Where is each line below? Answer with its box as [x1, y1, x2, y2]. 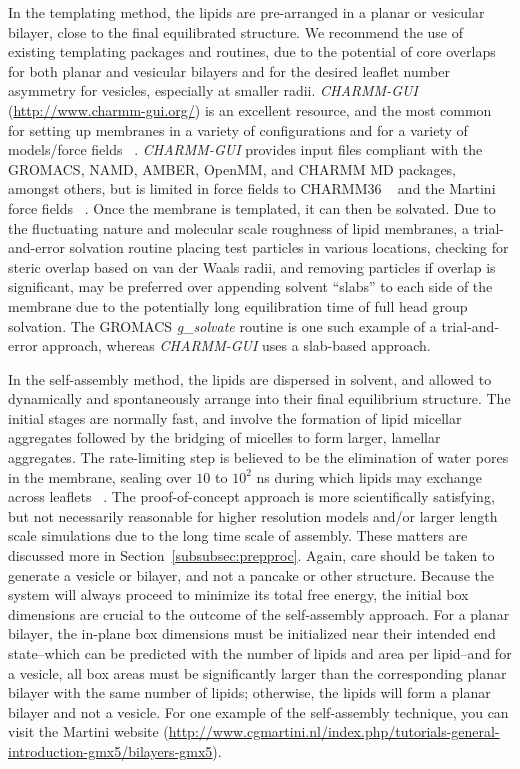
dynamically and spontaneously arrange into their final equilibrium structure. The [8, 388, 511, 409]
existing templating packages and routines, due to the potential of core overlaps [8, 41, 496, 62]
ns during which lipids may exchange [256, 466, 482, 487]
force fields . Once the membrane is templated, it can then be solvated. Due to [8, 197, 496, 218]
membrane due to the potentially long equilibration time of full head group [8, 295, 468, 316]
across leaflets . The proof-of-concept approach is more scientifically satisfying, [8, 486, 495, 507]
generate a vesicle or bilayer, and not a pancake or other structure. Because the [8, 564, 494, 585]
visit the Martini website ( [8, 721, 169, 742]
